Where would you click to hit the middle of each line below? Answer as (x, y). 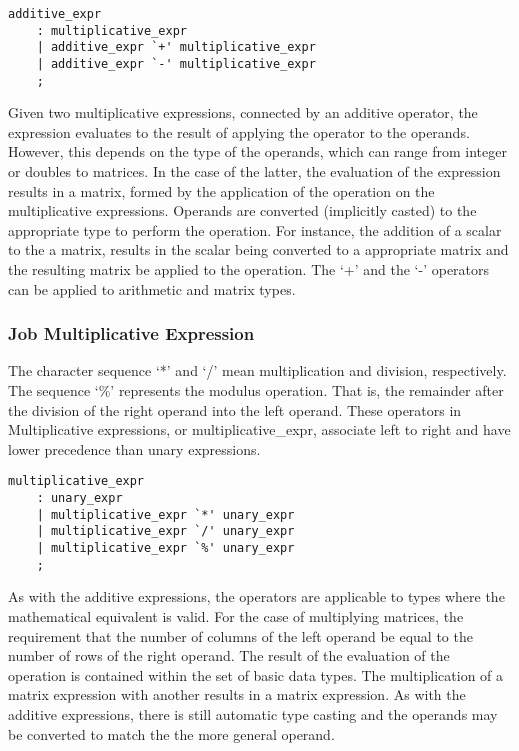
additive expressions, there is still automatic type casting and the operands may (253, 713)
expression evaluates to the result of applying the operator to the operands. (239, 131)
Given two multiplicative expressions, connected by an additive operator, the (243, 112)
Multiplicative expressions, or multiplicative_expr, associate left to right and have (259, 429)
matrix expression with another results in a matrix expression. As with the (237, 694)
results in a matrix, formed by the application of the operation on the (221, 190)
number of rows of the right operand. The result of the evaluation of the (229, 655)
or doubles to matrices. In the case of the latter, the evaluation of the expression (254, 171)
